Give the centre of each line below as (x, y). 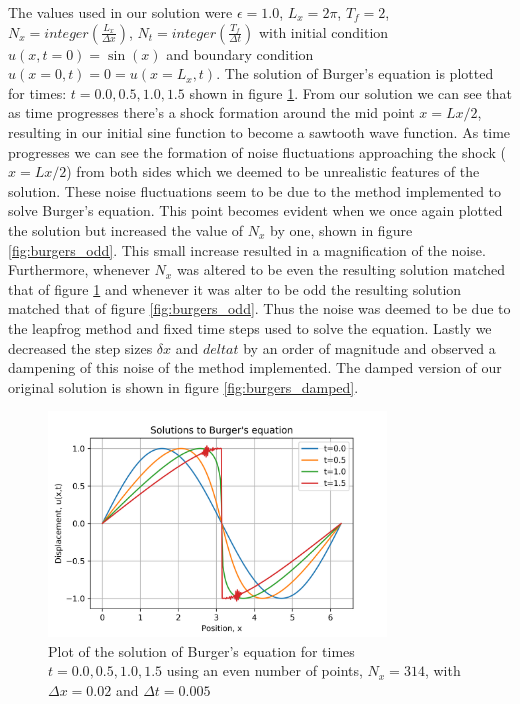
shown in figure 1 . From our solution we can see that (350, 92)
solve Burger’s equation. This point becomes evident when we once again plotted (255, 210)
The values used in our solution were (120, 12)
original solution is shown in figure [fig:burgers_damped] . (183, 386)
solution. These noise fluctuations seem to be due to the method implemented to (255, 190)
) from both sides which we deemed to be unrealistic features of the (273, 171)
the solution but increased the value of (126, 229)
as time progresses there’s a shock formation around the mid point (211, 112)
